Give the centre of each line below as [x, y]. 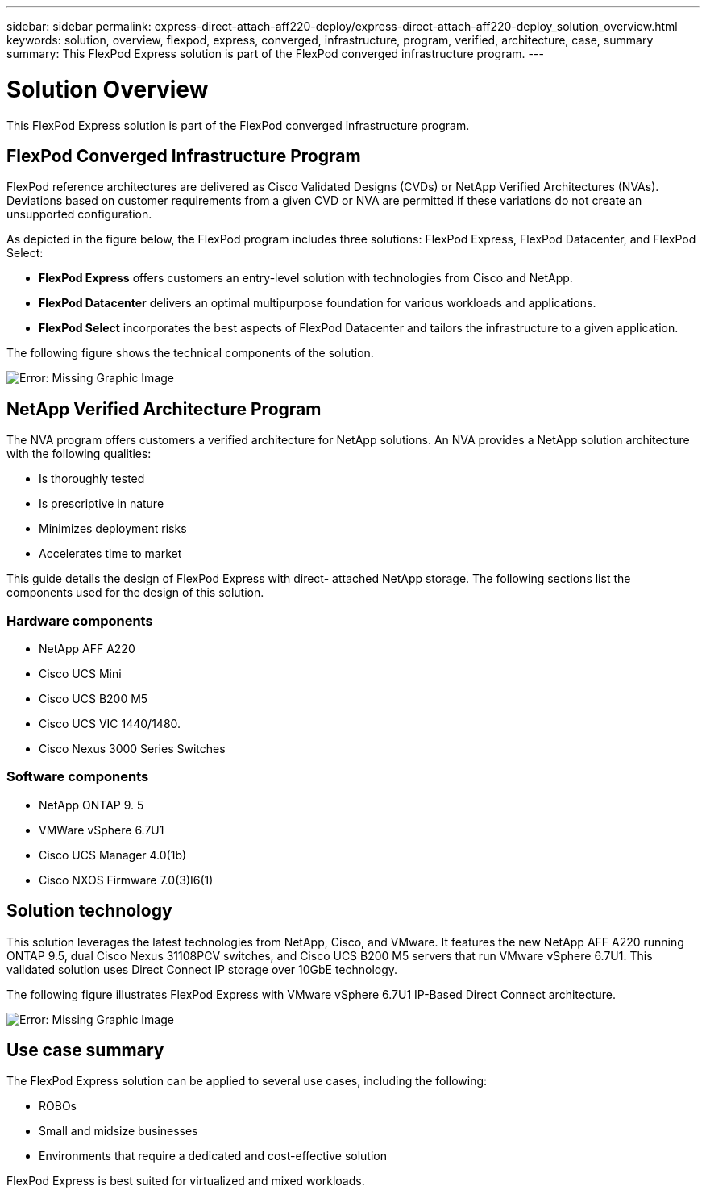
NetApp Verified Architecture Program [164, 409]
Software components [78, 777]
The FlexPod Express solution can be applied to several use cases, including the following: [247, 1081]
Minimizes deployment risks [113, 529]
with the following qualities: [79, 454]
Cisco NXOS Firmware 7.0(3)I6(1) [126, 880]
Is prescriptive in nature [102, 504]
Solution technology [89, 911]
